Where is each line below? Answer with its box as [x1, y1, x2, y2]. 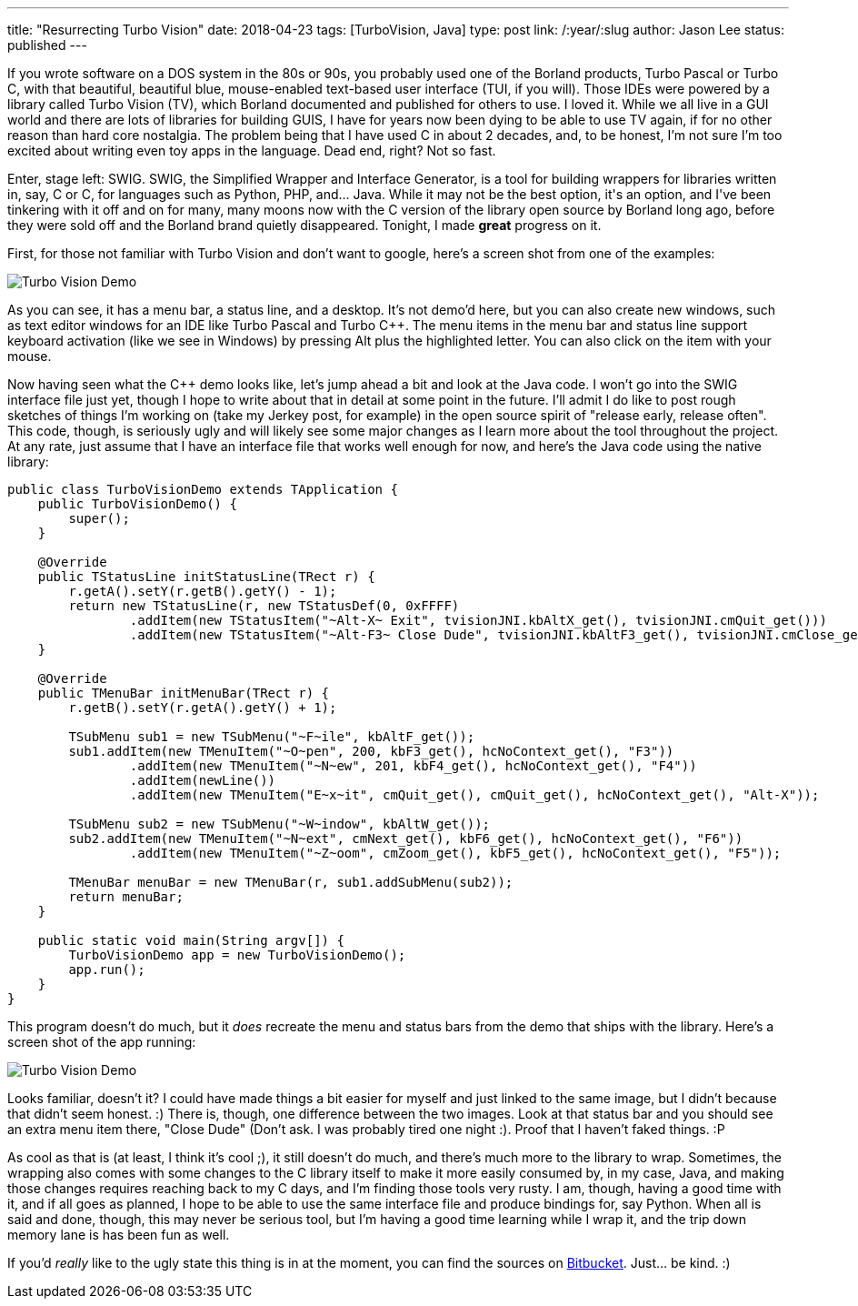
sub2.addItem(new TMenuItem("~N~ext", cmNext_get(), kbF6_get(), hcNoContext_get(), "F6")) [68, 831, 743, 846]
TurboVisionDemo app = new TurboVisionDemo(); [68, 948, 406, 962]
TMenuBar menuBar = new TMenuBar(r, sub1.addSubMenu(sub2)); [68, 875, 514, 889]
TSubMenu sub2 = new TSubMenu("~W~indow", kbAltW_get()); [68, 817, 491, 831]
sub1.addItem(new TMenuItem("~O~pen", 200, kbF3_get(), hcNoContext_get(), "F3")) [68, 744, 674, 758]
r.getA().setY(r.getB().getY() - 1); [68, 584, 337, 598]
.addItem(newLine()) [129, 773, 276, 788]
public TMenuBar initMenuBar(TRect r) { [37, 686, 330, 700]
